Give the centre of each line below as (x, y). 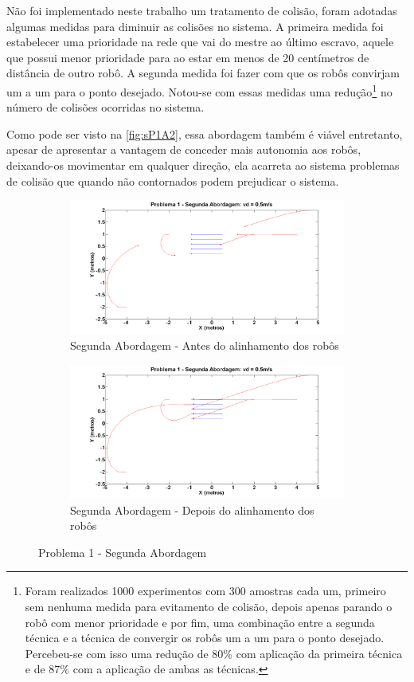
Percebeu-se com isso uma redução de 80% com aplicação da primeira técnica (214, 653)
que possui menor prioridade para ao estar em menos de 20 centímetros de (188, 57)
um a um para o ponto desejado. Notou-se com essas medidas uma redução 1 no (199, 90)
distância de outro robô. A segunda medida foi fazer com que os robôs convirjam (203, 73)
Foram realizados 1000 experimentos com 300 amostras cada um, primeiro (205, 591)
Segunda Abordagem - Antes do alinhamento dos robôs (205, 345)
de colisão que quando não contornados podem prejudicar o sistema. (173, 180)
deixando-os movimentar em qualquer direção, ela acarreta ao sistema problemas (203, 165)
